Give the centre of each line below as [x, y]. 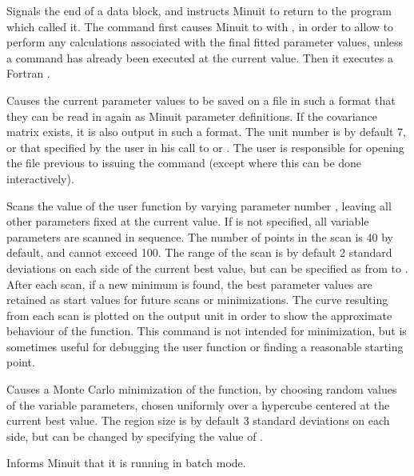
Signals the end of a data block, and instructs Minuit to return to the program [199, 10]
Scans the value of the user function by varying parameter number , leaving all [199, 205]
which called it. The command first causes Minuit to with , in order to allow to [200, 26]
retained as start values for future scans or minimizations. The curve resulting [197, 300]
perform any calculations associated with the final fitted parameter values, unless [205, 42]
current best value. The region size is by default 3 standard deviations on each [198, 420]
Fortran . [28, 73]
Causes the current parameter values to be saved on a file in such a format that [201, 100]
